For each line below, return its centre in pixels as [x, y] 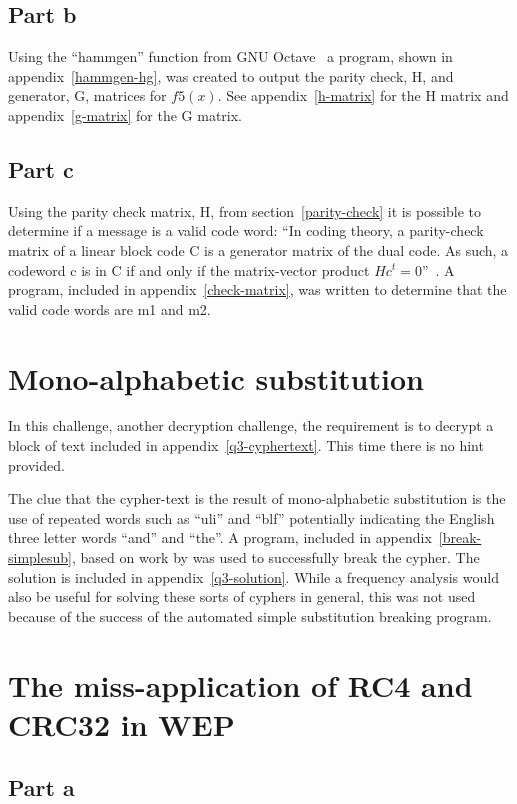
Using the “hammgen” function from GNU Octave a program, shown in [230, 56]
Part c [41, 168]
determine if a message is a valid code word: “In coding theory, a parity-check [246, 230]
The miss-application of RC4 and [240, 684]
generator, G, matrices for [87, 95]
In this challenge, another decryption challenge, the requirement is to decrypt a [251, 425]
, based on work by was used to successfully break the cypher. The [275, 557]
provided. [36, 464]
